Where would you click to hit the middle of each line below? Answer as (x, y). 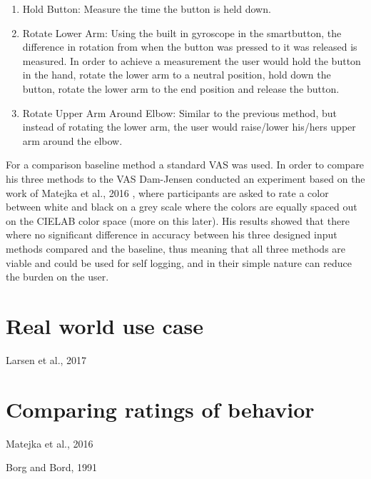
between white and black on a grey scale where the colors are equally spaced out (182, 207)
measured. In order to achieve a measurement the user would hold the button (192, 60)
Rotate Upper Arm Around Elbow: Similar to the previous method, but (179, 112)
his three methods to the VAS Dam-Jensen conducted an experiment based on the (185, 178)
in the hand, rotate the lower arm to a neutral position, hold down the (177, 75)
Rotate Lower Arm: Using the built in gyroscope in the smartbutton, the (182, 32)
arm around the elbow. (72, 140)
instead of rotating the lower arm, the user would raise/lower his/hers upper (189, 127)
